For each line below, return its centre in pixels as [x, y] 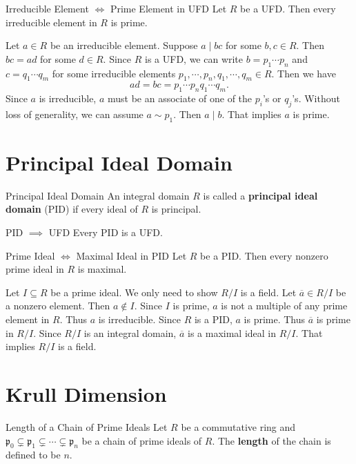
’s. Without [316, 98]
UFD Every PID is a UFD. [106, 232]
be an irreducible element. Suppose [124, 45]
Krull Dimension [86, 394]
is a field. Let [268, 292]
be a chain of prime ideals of [142, 440]
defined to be [33, 455]
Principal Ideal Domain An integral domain [98, 195]
